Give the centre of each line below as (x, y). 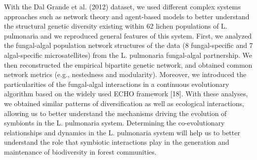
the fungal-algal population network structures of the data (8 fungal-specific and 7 (128, 45)
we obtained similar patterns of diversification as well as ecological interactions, (124, 103)
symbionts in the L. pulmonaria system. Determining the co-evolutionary (114, 123)
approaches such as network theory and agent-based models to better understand (127, 16)
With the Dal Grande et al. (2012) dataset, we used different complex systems (122, 6)
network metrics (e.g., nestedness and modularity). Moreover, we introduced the (125, 74)
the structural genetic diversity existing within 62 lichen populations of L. (116, 26)
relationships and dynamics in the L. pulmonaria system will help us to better (122, 132)
